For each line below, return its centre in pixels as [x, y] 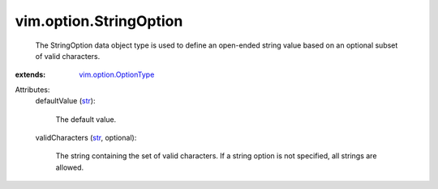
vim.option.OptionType [117, 75]
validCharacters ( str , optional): [86, 137]
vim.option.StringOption [99, 21]
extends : [30, 75]
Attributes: [32, 90]
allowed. [70, 167]
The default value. [86, 119]
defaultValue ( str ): [65, 101]
